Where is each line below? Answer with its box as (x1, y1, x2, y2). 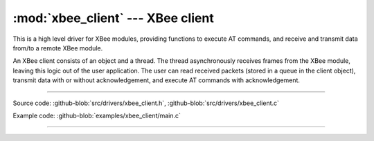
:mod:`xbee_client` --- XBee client (12, 10, 214, 26)
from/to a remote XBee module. (12, 44, 103, 52)
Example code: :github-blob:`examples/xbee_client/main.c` (12, 111, 181, 120)
